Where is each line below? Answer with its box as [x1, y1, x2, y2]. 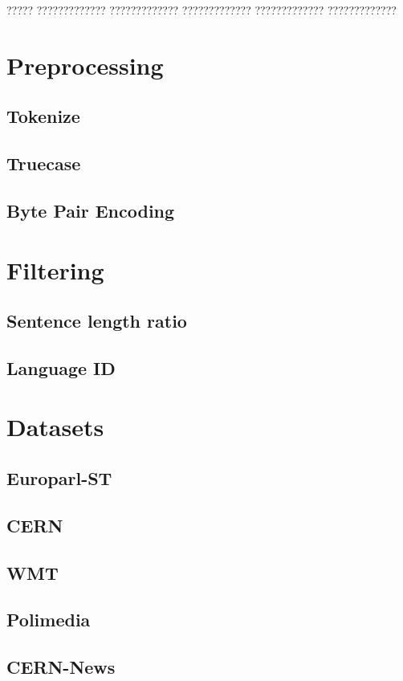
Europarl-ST [6, 466, 112, 491]
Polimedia [6, 607, 91, 632]
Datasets [6, 410, 104, 443]
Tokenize [6, 104, 80, 128]
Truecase [6, 151, 81, 176]
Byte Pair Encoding [6, 198, 175, 222]
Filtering [6, 253, 104, 286]
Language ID [6, 355, 116, 380]
